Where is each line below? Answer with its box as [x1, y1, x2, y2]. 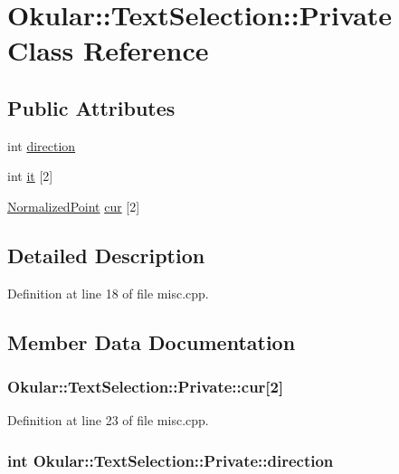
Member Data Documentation [7, 327, 296, 355]
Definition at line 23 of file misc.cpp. [7, 411, 209, 430]
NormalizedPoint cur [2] [7, 196, 140, 215]
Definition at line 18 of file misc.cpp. [7, 283, 209, 302]
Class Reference [7, 32, 209, 69]
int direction [7, 136, 76, 155]
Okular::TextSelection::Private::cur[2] [7, 375, 284, 398]
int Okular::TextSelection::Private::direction [7, 449, 334, 471]
